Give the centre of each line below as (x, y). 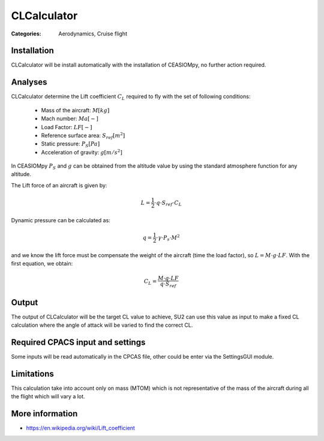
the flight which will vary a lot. (48, 397)
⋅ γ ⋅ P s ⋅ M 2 (168, 238)
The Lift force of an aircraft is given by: (59, 185)
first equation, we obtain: (42, 264)
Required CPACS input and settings (78, 342)
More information (44, 414)
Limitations (32, 373)
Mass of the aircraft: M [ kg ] (75, 110)
